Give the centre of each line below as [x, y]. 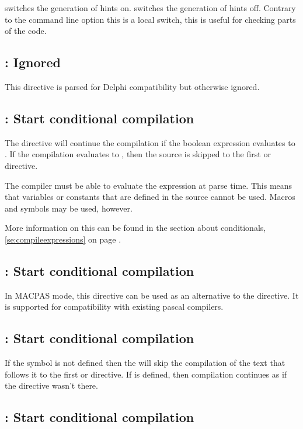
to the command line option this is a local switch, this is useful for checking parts [150, 19]
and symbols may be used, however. [69, 208]
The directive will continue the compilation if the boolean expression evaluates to [150, 142]
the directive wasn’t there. [51, 385]
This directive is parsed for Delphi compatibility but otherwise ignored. [132, 86]
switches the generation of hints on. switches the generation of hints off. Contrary [150, 8]
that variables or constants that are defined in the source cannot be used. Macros [150, 197]
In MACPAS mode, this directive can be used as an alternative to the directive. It [152, 295]
